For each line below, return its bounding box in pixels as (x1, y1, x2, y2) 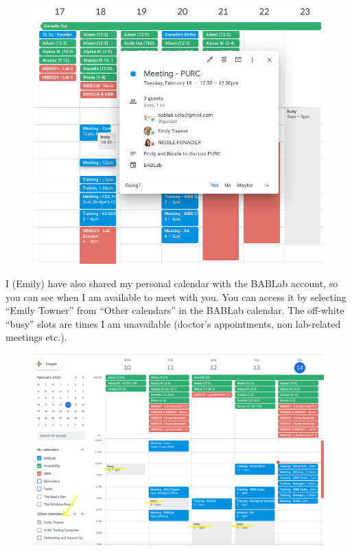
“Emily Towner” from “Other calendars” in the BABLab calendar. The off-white (5, 303, 344, 317)
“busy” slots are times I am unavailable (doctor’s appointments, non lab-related (5, 316, 341, 330)
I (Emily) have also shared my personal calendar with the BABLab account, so (5, 275, 338, 290)
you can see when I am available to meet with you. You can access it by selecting (5, 289, 347, 304)
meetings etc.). (5, 330, 67, 344)
